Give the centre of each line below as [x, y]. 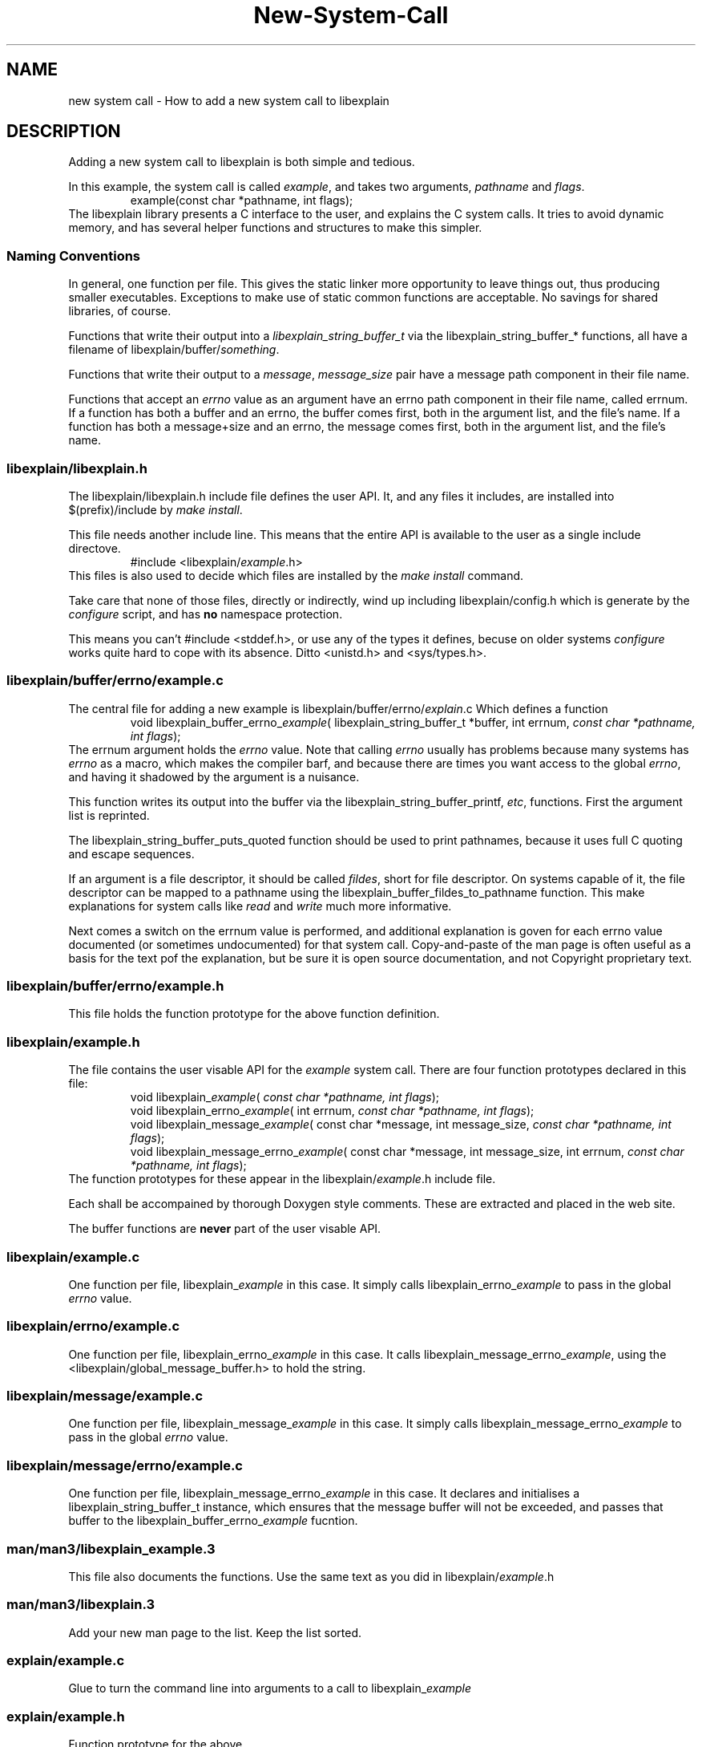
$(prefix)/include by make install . [155, 509]
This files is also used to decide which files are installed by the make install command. [296, 575]
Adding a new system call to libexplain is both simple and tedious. [242, 162]
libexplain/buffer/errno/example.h [115, 986]
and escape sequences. [131, 853]
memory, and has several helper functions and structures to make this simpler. [275, 228]
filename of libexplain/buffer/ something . [174, 350]
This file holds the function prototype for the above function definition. [254, 1014]
